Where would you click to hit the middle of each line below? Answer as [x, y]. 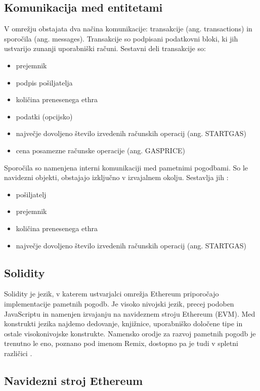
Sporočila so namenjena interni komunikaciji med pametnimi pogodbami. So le [126, 167]
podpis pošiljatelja [44, 82]
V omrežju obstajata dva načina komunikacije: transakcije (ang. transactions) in [128, 29]
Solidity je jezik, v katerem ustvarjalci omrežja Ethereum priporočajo [112, 294]
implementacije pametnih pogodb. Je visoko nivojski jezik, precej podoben [119, 303]
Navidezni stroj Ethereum [74, 380]
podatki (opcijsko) [44, 116]
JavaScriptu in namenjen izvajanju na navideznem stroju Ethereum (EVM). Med [130, 313]
